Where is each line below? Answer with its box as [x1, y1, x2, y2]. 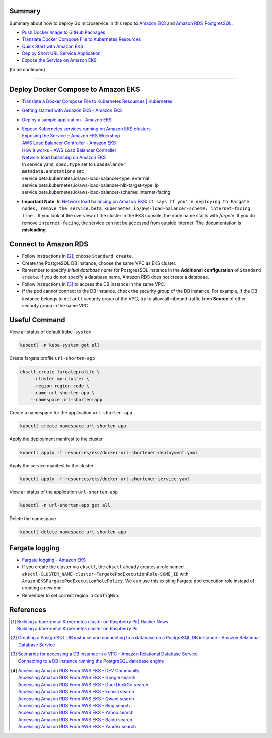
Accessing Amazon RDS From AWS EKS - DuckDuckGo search [18, 681, 149, 687]
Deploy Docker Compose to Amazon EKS [9, 85, 141, 93]
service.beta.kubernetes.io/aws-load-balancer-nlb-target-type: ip [22, 182, 159, 188]
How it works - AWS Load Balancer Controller [22, 147, 117, 153]
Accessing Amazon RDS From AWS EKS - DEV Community [18, 668, 140, 674]
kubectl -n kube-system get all [20, 342, 100, 348]
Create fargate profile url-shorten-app [9, 355, 95, 361]
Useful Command [9, 315, 65, 324]
